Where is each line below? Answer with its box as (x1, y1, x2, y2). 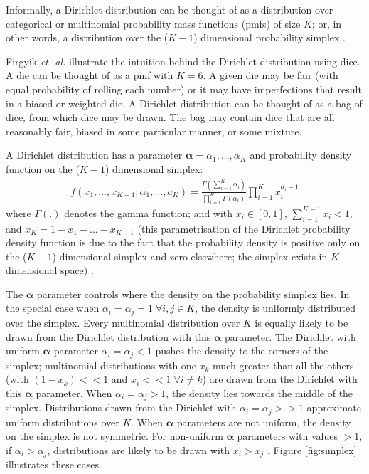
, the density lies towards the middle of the (166, 385, 353, 400)
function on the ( (6, 161, 80, 176)
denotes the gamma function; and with (64, 205, 233, 220)
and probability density (250, 147, 352, 162)
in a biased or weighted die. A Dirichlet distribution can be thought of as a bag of (6, 95, 363, 110)
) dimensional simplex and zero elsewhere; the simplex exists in (52, 248, 328, 263)
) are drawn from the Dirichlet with (202, 372, 358, 386)
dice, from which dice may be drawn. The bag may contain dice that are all (6, 110, 335, 125)
